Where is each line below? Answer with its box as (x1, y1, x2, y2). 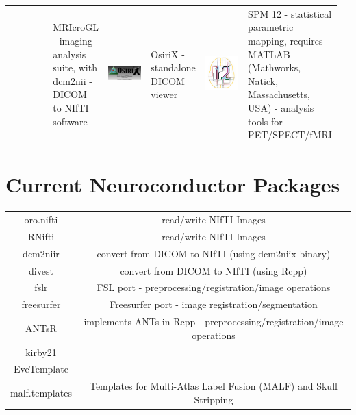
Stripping (194, 392, 233, 406)
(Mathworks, (248, 60, 301, 75)
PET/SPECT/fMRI (248, 127, 332, 142)
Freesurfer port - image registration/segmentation (110, 297, 318, 312)
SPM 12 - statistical (248, 6, 332, 21)
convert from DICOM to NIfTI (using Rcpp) (120, 263, 307, 277)
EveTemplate (14, 362, 68, 376)
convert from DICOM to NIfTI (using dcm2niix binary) (97, 246, 331, 260)
